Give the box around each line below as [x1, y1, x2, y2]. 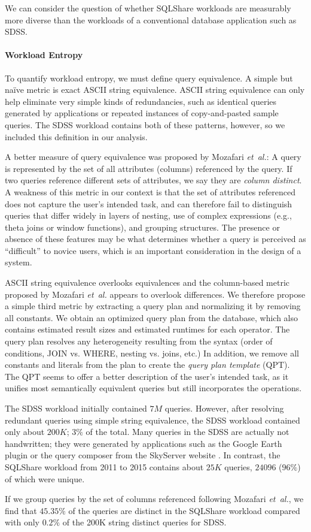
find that [5, 504, 37, 516]
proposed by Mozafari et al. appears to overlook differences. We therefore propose [5, 288, 306, 300]
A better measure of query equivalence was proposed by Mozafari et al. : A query [5, 150, 301, 163]
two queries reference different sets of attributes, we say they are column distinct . [5, 174, 302, 186]
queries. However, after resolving [164, 402, 284, 415]
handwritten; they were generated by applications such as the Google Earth [5, 437, 282, 449]
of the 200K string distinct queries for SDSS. [62, 516, 227, 528]
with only [5, 516, 39, 528]
